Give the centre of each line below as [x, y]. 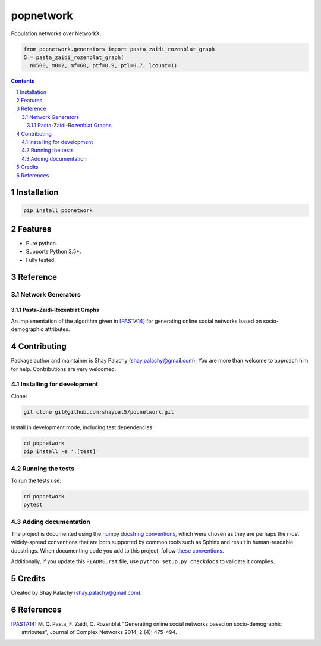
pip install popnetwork [58, 210]
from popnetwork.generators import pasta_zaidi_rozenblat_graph [119, 49]
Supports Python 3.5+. [53, 252]
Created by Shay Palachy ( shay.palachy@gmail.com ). [76, 592]
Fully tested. [41, 260]
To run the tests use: [36, 480]
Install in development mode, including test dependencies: [82, 427]
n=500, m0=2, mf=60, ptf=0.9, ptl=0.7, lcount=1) [104, 66]
